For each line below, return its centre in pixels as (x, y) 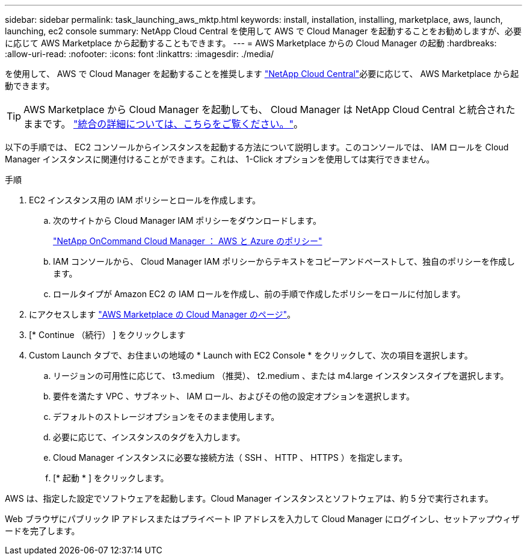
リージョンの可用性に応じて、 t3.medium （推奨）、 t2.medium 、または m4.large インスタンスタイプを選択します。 (281, 376)
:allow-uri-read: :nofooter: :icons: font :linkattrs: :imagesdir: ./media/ (140, 54)
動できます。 (30, 86)
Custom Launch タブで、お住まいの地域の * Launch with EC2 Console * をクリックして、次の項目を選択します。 (251, 355)
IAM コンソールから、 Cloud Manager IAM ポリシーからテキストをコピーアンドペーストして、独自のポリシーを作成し (284, 261)
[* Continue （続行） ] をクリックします (107, 335)
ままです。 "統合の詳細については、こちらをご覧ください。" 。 (164, 124)
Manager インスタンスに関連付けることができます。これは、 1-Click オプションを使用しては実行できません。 (220, 159)
